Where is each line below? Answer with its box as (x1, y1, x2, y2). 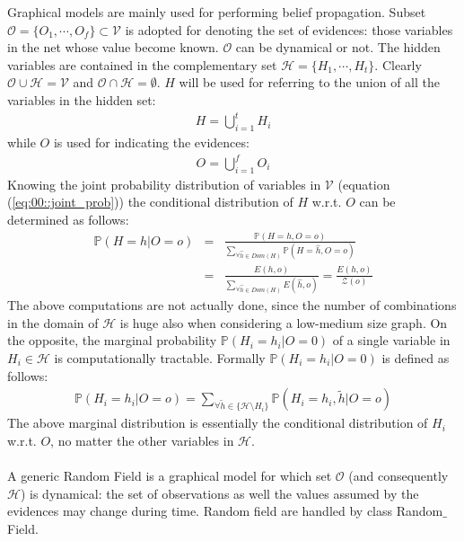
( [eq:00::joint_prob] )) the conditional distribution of (7, 192, 293, 211)
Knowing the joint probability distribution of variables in (7, 174, 321, 193)
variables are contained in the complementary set (7, 55, 277, 74)
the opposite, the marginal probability (7, 331, 217, 350)
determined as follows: (7, 210, 129, 228)
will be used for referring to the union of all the (179, 73, 440, 92)
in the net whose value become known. (7, 38, 219, 57)
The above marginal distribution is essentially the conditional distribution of (7, 413, 428, 432)
